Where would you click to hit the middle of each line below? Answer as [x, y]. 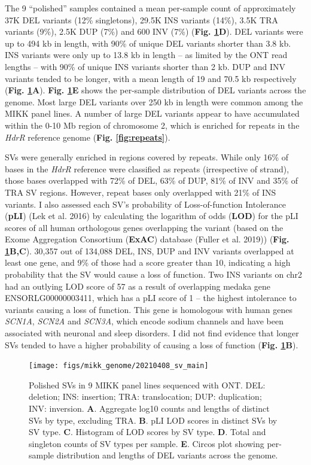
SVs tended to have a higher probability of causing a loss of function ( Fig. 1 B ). [152, 344]
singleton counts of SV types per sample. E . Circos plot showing [147, 443]
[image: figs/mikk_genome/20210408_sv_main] [119, 366]
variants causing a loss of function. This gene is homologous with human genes [149, 309]
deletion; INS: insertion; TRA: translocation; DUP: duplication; [145, 396]
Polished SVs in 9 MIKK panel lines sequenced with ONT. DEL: [147, 385]
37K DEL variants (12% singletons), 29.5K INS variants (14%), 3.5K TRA [141, 19]
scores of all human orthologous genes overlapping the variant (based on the [144, 227]
